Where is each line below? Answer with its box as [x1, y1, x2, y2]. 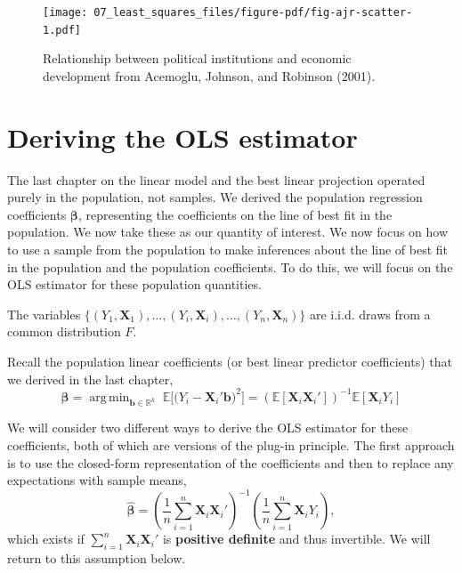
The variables [7, 304, 81, 323]
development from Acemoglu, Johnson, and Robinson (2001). [43, 66, 376, 85]
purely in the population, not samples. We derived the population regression [7, 188, 423, 206]
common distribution [7, 322, 121, 341]
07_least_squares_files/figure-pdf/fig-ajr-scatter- [93, 6, 413, 19]
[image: [43, 6, 88, 19]
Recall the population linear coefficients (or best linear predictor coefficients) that [7, 351, 452, 370]
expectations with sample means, [7, 471, 187, 489]
